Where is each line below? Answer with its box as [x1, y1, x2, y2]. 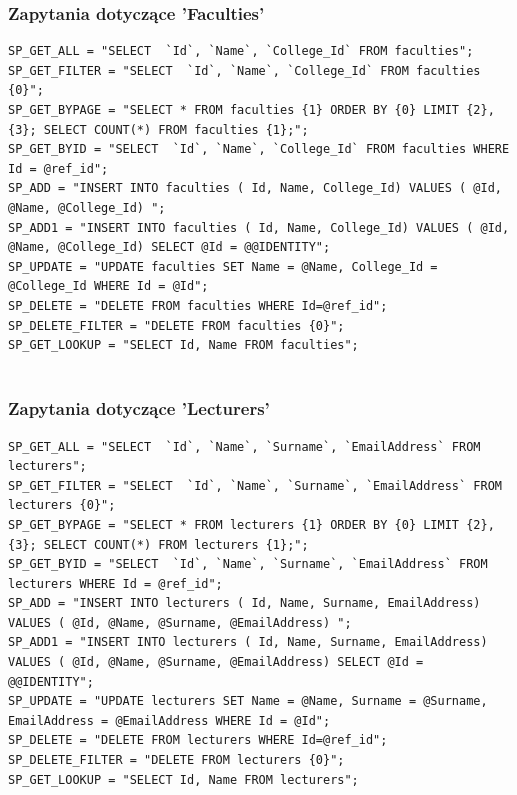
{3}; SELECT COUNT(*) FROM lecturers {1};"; [8, 537, 309, 552]
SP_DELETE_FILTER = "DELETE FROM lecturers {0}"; [8, 753, 345, 768]
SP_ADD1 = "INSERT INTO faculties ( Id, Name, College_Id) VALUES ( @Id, [8, 220, 510, 235]
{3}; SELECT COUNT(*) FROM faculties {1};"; [8, 122, 309, 137]
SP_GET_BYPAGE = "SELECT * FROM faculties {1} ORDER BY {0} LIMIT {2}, [8, 103, 495, 117]
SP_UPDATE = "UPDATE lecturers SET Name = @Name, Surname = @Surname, [8, 694, 488, 709]
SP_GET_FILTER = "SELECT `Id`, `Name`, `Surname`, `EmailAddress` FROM [8, 478, 502, 493]
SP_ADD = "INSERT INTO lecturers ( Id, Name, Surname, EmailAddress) [8, 596, 481, 611]
